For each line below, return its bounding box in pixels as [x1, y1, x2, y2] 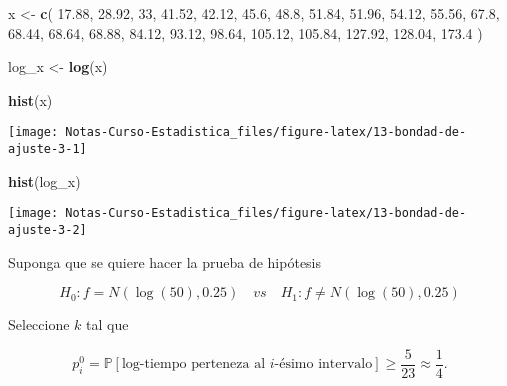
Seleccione [8, 314, 70, 335]
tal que [86, 314, 129, 335]
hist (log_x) [8, 170, 81, 191]
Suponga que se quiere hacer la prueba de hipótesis [8, 251, 322, 272]
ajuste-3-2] [8, 222, 87, 237]
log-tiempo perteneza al [121, 357, 266, 372]
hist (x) [8, 89, 53, 110]
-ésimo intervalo [274, 357, 373, 372]
